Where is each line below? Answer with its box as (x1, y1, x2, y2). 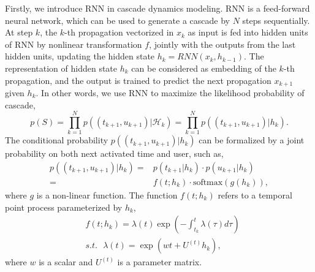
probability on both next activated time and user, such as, (5, 147, 224, 160)
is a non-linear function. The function (36, 188, 178, 201)
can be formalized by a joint (199, 134, 305, 146)
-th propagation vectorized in (64, 26, 174, 39)
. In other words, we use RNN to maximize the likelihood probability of (36, 86, 305, 99)
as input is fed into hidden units (188, 26, 308, 39)
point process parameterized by (5, 200, 123, 213)
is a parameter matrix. (117, 255, 202, 268)
